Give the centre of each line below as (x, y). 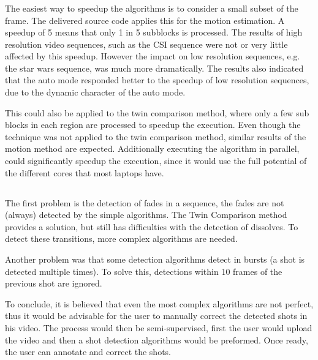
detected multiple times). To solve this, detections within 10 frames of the (144, 271)
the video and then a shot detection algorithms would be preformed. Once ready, (157, 339)
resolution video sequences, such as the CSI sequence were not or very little (146, 44)
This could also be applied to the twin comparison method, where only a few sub (157, 112)
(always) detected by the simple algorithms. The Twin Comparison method (146, 215)
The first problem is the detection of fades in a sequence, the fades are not (145, 202)
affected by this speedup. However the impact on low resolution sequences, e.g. (153, 56)
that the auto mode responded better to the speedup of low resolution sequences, (157, 80)
